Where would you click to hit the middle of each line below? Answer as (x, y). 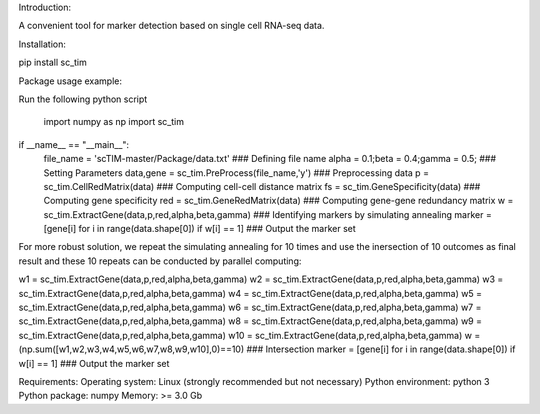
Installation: (42, 44)
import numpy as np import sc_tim (114, 122)
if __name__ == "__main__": (74, 144)
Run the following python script (83, 99)
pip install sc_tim (52, 62)
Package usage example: (70, 81)
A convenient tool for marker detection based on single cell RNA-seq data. (171, 26)
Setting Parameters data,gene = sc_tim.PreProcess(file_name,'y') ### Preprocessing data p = (236, 172)
